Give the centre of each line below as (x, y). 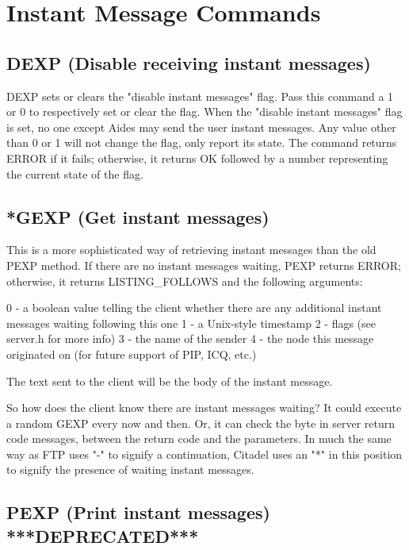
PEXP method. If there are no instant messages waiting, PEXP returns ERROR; (204, 265)
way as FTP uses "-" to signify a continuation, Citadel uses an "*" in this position (204, 454)
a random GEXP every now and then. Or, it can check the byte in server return (201, 423)
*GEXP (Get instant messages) (138, 216)
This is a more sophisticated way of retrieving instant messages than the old (191, 250)
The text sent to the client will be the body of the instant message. (170, 381)
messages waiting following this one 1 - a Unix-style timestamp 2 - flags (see (191, 323)
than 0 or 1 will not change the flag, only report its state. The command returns (202, 142)
